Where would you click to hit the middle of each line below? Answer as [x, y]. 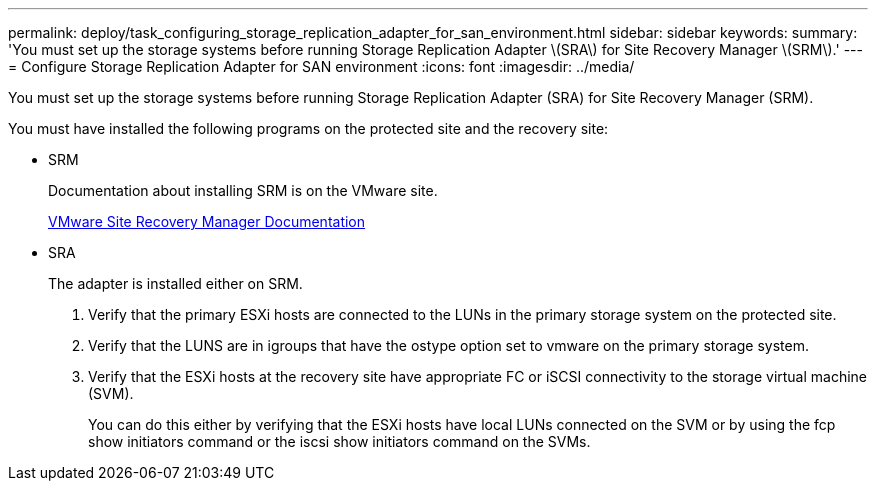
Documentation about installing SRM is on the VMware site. [243, 190]
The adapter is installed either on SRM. [175, 283]
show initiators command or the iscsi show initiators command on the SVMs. [339, 441]
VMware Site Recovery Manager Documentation [207, 221]
